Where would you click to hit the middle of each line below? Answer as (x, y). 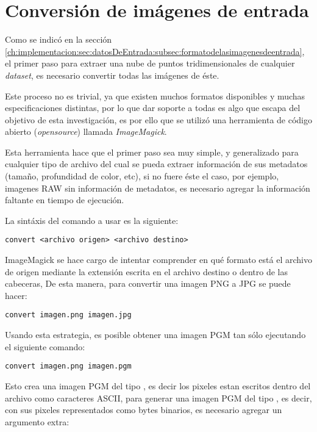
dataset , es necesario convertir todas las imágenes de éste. (112, 75)
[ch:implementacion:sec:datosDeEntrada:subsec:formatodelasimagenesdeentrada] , (155, 51)
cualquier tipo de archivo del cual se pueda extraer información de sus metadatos (156, 164)
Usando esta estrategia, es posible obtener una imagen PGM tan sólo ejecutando (155, 335)
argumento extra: (37, 421)
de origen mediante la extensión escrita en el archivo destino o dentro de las (146, 271)
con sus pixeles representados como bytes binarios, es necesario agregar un (144, 410)
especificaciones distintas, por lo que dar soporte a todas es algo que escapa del (153, 108)
